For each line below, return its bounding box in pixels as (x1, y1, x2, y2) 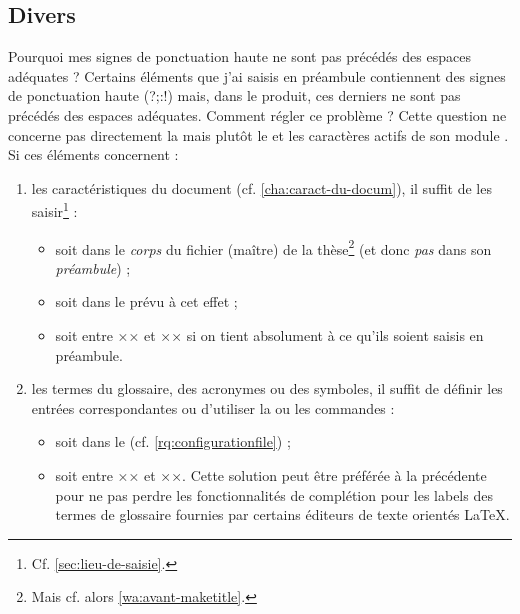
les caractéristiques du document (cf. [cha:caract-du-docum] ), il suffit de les (31, 177, 492, 198)
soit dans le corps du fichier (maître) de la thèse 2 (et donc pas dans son (55, 235, 492, 259)
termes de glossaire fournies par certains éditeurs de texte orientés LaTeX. (55, 504, 510, 525)
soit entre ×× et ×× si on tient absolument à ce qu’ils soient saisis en (55, 325, 484, 346)
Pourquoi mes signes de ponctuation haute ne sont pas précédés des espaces (8, 46, 471, 67)
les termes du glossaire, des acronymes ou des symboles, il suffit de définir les (31, 378, 503, 399)
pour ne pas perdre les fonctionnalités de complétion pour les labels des (55, 484, 493, 505)
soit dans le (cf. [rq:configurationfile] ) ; (55, 431, 291, 452)
